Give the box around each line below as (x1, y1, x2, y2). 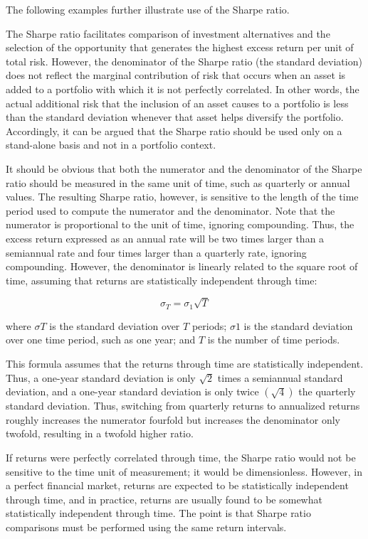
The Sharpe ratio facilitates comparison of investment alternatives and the (6, 26, 330, 41)
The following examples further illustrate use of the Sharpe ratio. (6, 2, 290, 16)
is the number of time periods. (207, 332, 340, 347)
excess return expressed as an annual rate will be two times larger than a (6, 230, 325, 245)
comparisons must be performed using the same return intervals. (6, 520, 287, 535)
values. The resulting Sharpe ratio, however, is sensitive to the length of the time (6, 189, 359, 204)
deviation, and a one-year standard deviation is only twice (6, 384, 259, 399)
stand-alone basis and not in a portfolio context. (6, 137, 216, 152)
